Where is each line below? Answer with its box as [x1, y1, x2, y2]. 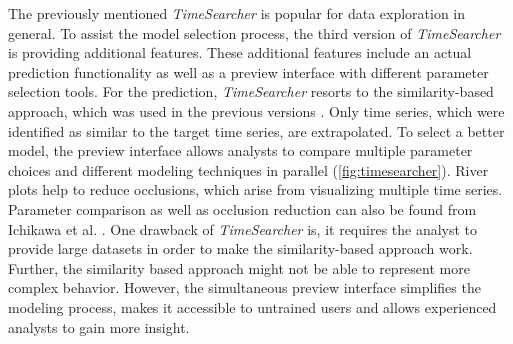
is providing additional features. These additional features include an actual [8, 42, 472, 63]
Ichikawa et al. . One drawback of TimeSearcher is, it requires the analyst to [8, 218, 478, 239]
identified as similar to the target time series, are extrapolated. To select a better [8, 120, 505, 141]
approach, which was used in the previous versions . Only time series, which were [8, 100, 505, 121]
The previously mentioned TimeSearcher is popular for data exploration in [8, 3, 466, 23]
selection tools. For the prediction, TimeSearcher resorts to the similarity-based [8, 81, 494, 102]
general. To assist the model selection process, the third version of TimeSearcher [8, 22, 501, 43]
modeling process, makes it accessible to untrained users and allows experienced [8, 296, 497, 317]
